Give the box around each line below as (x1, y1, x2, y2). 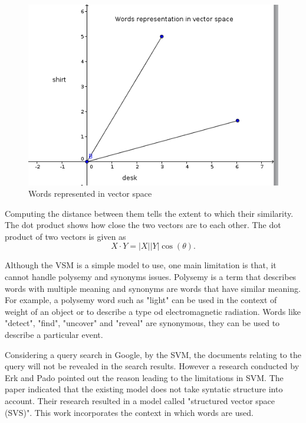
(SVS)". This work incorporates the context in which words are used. (5, 406, 254, 418)
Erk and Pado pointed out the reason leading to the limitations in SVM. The (5, 371, 284, 383)
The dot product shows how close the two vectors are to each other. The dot (5, 219, 281, 231)
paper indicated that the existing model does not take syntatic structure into (5, 383, 283, 395)
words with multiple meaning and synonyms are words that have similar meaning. (5, 282, 301, 294)
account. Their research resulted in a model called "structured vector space (5, 395, 275, 407)
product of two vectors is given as (5, 230, 126, 242)
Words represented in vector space (28, 187, 152, 200)
